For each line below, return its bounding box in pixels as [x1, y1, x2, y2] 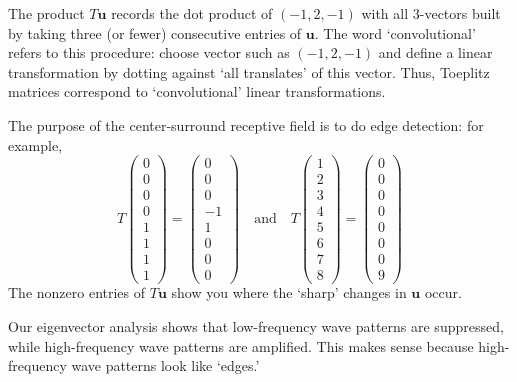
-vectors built [419, 3, 501, 23]
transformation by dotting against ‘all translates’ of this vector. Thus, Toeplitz [8, 61, 490, 82]
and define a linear [378, 42, 493, 63]
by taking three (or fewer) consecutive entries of [8, 22, 302, 43]
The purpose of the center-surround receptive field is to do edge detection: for [8, 114, 484, 135]
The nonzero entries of [8, 282, 146, 303]
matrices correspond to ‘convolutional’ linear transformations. [8, 81, 386, 102]
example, [8, 134, 63, 155]
